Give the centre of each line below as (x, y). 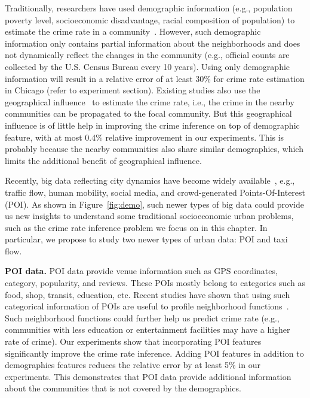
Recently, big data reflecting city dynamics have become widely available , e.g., (150, 180)
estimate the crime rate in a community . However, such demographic (133, 31)
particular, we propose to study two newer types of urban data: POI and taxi (146, 239)
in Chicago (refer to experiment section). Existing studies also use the (133, 90)
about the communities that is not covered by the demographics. (123, 388)
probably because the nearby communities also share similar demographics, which (154, 149)
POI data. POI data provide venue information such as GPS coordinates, (141, 271)
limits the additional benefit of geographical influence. (103, 160)
